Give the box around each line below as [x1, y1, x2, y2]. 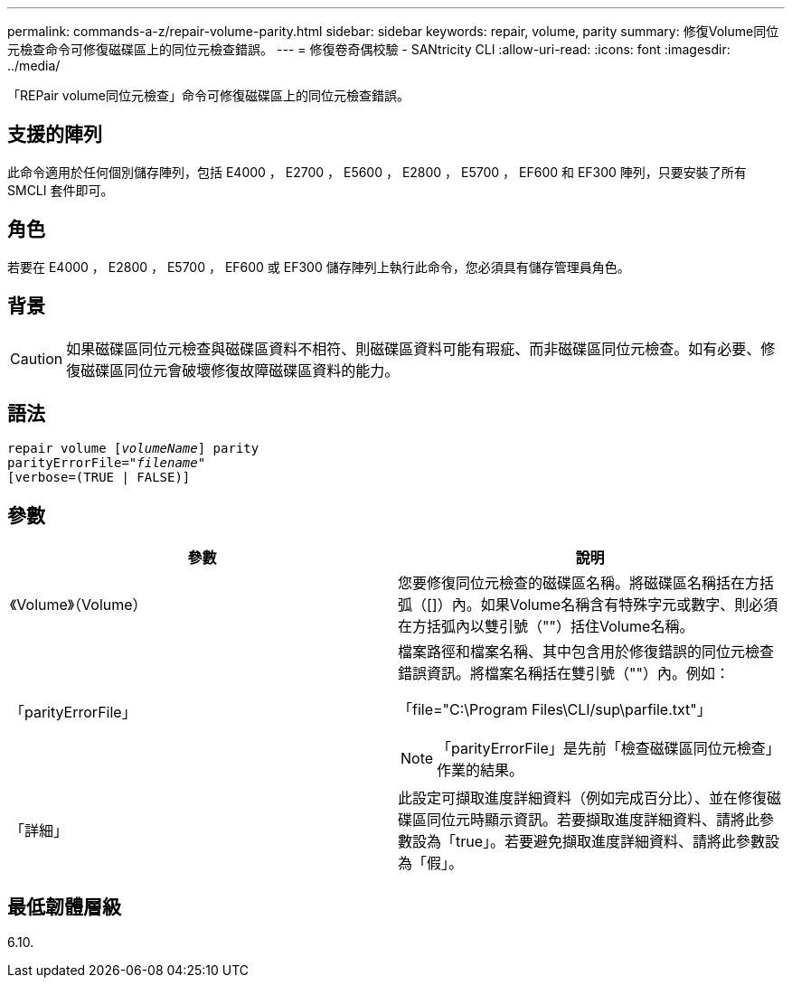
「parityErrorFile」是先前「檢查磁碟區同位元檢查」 [437, 739, 773, 758]
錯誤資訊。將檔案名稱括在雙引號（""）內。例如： [398, 664, 730, 683]
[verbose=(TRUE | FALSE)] [7, 470, 191, 485]
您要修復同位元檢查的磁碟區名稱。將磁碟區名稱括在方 [398, 574, 760, 593]
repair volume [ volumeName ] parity [7, 441, 259, 456]
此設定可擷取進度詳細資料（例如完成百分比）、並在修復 [398, 789, 768, 808]
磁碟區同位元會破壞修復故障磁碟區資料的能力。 [80, 361, 400, 380]
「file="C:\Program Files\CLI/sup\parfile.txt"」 [398, 700, 712, 719]
